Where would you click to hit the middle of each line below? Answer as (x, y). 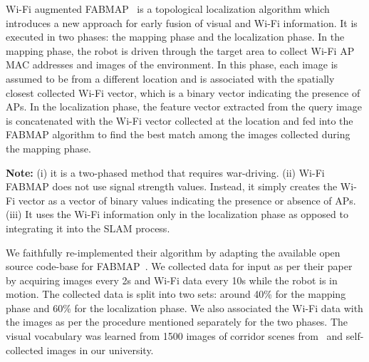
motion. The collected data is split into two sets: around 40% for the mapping (176, 294)
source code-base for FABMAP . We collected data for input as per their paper (179, 266)
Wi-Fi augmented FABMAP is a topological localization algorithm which (168, 9)
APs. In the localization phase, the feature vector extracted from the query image (184, 107)
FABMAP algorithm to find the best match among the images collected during (178, 134)
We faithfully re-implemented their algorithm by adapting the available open (173, 252)
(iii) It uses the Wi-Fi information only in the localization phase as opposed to (177, 214)
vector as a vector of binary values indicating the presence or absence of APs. (187, 200)
